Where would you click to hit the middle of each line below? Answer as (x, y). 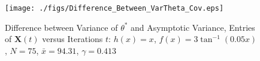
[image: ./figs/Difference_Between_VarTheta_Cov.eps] (114, 8)
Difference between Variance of (61, 27)
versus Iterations (72, 39)
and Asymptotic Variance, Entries (193, 27)
